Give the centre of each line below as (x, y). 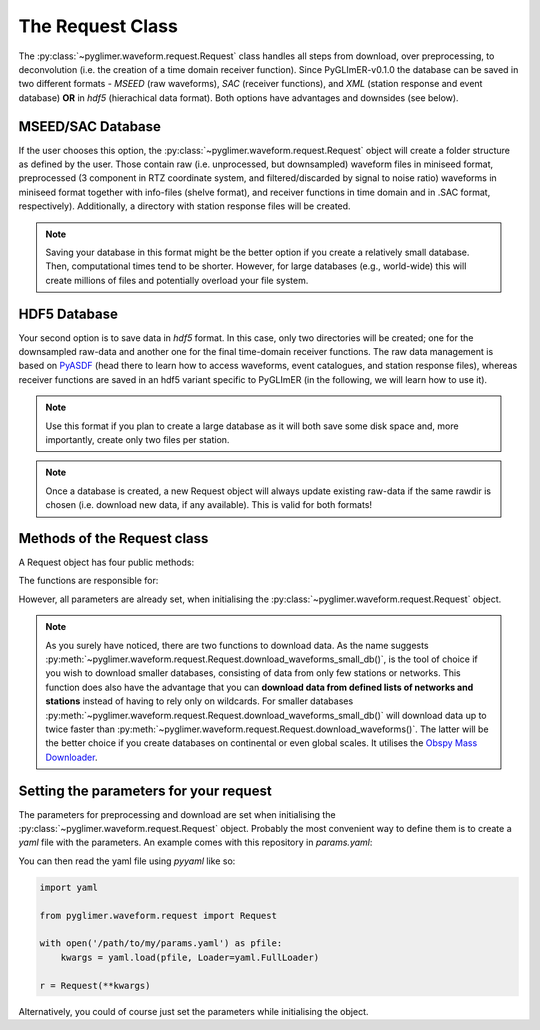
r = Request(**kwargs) (95, 985)
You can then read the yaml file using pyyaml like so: (127, 861)
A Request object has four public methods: (106, 562)
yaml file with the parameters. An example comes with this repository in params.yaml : (195, 842)
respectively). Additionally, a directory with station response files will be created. (184, 206)
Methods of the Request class (113, 538)
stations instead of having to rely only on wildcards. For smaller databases (199, 701)
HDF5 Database (68, 313)
